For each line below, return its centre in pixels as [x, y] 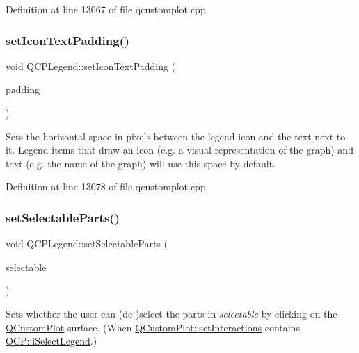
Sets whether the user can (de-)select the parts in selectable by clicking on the [171, 313]
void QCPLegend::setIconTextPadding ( [91, 66]
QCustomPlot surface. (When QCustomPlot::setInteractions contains [153, 327]
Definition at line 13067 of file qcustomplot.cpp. [107, 9]
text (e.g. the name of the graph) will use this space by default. [141, 163]
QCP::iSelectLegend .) [51, 341]
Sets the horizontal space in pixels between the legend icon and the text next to [176, 136]
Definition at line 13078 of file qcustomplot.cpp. [107, 187]
